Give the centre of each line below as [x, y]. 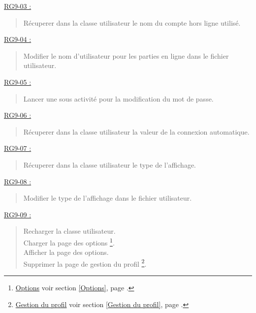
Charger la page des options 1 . [69, 242]
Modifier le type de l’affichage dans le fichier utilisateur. [108, 198]
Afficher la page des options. [66, 252]
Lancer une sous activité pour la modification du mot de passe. [118, 98]
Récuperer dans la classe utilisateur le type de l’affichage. [110, 164]
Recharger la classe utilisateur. [69, 231]
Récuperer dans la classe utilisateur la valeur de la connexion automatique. [136, 131]
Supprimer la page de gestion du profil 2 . [85, 263]
